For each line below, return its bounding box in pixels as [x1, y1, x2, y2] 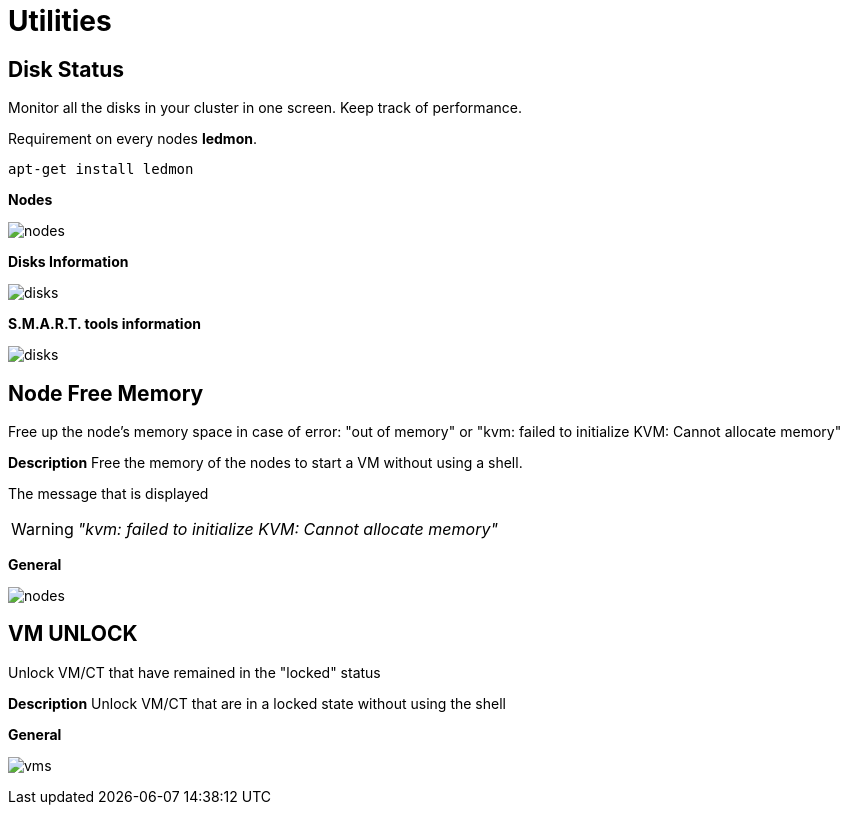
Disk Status [8, 56, 125, 82]
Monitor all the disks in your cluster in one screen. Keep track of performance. [8, 99, 522, 117]
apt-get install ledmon [8, 161, 194, 178]
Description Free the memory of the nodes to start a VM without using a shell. [8, 454, 523, 472]
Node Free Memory [8, 380, 204, 406]
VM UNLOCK [8, 621, 138, 647]
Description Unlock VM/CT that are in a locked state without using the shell [8, 694, 506, 712]
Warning [11, 519, 74, 540]
